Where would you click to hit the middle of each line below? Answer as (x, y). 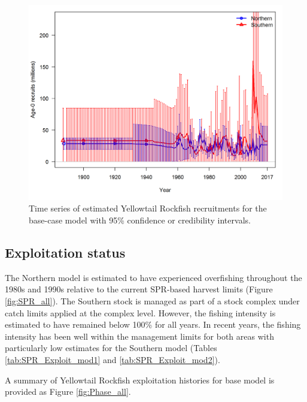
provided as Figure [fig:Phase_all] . (68, 392)
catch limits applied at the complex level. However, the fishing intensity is (140, 312)
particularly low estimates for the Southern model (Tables (111, 348)
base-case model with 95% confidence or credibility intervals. (140, 220)
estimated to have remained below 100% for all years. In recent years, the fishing (153, 324)
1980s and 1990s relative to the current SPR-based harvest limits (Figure (139, 289)
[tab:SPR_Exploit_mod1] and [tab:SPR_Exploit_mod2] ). (113, 359)
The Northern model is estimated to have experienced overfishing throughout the (153, 277)
